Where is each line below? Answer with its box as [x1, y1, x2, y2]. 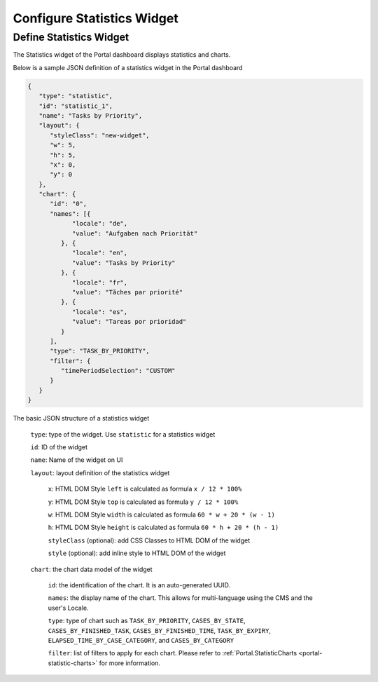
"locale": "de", [71, 219, 128, 228]
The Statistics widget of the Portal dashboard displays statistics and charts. [13, 50, 231, 59]
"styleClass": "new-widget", [50, 131, 150, 139]
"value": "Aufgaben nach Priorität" [71, 229, 198, 238]
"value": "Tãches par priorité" [71, 288, 183, 296]
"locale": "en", [71, 249, 128, 257]
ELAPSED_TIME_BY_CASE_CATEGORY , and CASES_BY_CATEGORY [48, 636, 234, 644]
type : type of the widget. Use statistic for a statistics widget [30, 430, 216, 438]
